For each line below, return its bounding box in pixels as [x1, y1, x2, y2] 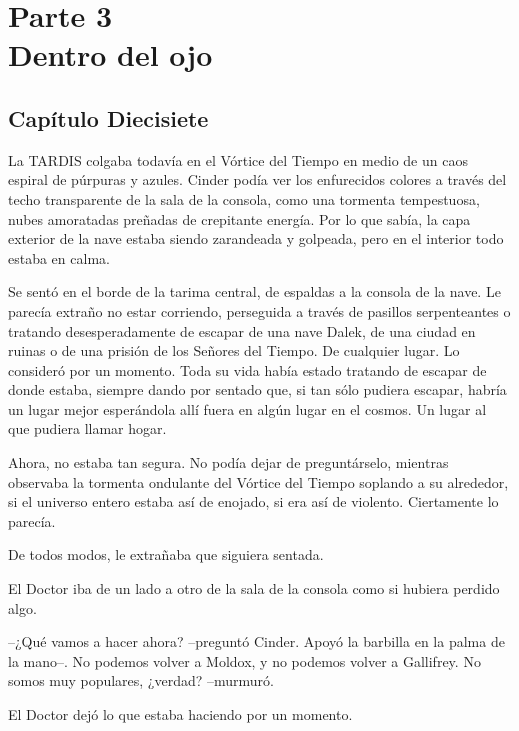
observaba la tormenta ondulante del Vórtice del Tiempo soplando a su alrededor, [8, 471, 509, 492]
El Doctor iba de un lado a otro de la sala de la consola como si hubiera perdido [8, 578, 500, 599]
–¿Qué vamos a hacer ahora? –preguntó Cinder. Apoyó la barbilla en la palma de [8, 631, 505, 652]
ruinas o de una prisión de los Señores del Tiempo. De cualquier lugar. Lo [8, 340, 460, 361]
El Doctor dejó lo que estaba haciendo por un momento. [8, 704, 353, 725]
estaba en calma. [8, 247, 110, 268]
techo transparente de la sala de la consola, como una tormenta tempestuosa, [8, 188, 480, 209]
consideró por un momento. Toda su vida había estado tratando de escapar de [8, 359, 487, 380]
